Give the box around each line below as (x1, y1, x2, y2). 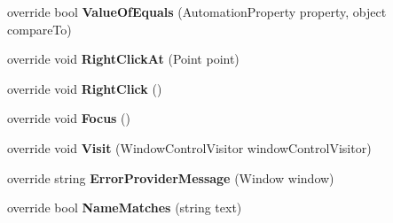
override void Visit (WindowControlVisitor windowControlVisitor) (7, 138, 372, 157)
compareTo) (7, 19, 72, 38)
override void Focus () (7, 109, 131, 127)
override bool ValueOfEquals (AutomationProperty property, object (7, 3, 387, 20)
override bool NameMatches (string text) (7, 198, 242, 217)
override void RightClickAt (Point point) (7, 50, 240, 68)
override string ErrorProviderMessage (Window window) (7, 168, 334, 187)
